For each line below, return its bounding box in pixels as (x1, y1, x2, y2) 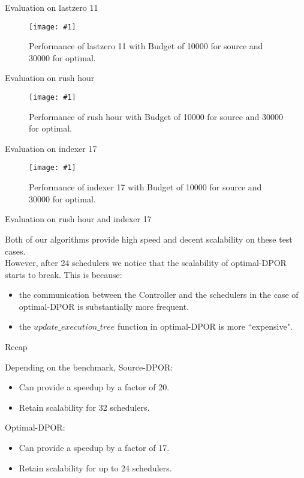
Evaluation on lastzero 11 (5, 1, 98, 13)
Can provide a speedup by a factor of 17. (19, 441, 170, 454)
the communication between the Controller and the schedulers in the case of (19, 288, 299, 301)
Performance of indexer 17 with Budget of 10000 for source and (29, 181, 262, 193)
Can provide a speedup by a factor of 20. (19, 381, 170, 393)
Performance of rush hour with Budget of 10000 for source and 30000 (29, 110, 283, 123)
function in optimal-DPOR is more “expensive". (117, 320, 293, 333)
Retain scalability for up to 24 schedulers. (19, 461, 172, 474)
